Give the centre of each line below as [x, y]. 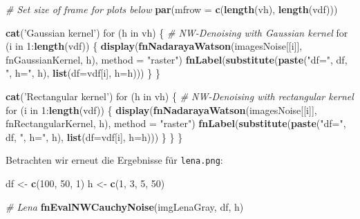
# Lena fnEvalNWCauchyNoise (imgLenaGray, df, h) [125, 206]
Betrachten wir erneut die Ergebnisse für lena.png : [114, 160]
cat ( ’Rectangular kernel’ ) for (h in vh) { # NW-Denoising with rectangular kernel [180, 96]
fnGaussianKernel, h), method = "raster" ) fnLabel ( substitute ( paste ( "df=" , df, [177, 59]
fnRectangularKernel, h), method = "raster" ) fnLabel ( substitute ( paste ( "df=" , [176, 123]
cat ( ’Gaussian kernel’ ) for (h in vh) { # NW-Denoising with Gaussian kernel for [177, 32]
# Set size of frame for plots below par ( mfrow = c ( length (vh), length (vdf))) [172, 9]
